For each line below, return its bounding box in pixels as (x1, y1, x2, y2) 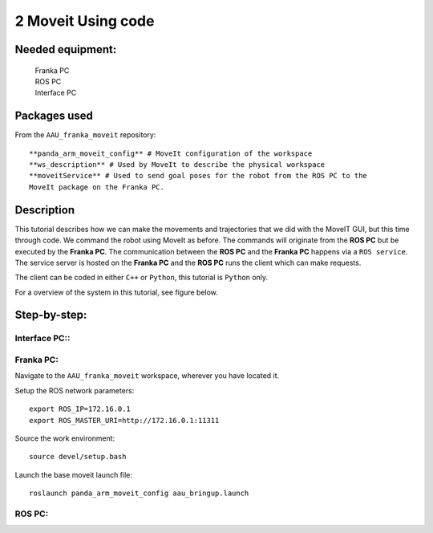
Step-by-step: (14, 308, 87, 322)
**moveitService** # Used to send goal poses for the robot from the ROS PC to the (29, 171, 368, 181)
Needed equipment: (14, 43, 117, 56)
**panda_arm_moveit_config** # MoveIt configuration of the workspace (29, 149, 313, 158)
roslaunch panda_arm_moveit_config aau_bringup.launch (29, 489, 249, 498)
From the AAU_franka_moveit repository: (14, 130, 156, 140)
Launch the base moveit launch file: (14, 470, 132, 479)
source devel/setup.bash (29, 452, 127, 462)
